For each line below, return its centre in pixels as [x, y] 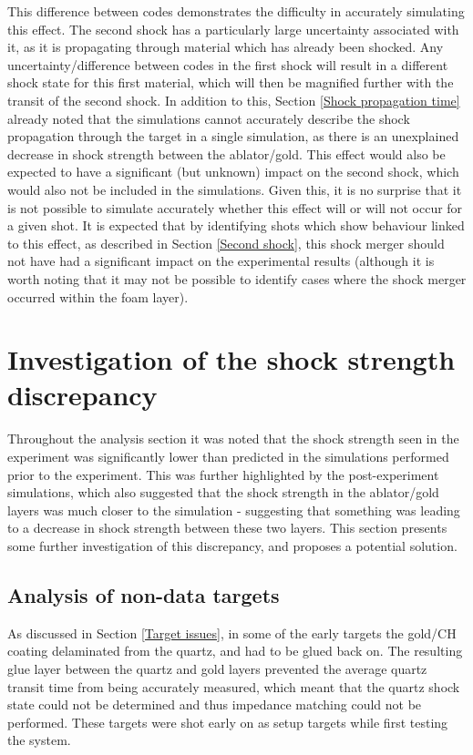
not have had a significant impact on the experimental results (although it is [221, 261]
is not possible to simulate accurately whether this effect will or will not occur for [235, 207]
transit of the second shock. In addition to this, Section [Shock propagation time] [234, 100]
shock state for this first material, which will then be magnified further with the [231, 82]
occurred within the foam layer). [98, 296]
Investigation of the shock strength [231, 359]
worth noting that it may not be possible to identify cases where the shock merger [237, 278]
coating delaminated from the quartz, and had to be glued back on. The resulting [235, 651]
